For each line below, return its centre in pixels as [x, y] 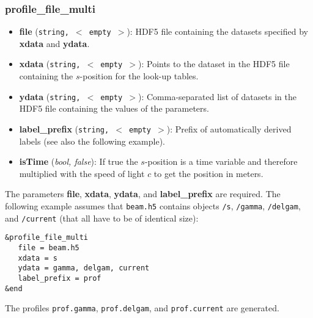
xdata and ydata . [54, 43]
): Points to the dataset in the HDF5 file [214, 64]
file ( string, [44, 31]
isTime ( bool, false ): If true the [79, 161]
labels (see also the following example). [92, 141]
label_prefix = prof [60, 278]
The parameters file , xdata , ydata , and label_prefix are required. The [143, 194]
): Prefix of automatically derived [229, 128]
